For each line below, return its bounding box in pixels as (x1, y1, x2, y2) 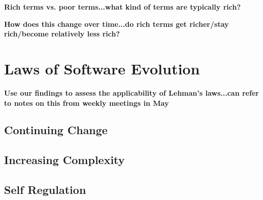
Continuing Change (4, 122, 108, 138)
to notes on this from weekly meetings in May (4, 97, 169, 108)
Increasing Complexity (4, 152, 125, 168)
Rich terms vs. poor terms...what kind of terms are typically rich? (4, 2, 241, 12)
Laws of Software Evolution (4, 58, 200, 78)
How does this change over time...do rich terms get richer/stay (4, 18, 229, 29)
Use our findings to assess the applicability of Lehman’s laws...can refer (4, 87, 259, 98)
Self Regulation (4, 182, 86, 197)
